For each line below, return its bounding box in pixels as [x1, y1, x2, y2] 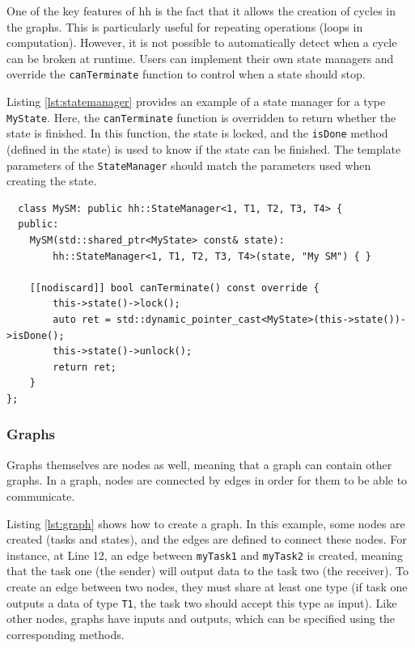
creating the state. [6, 172, 97, 189]
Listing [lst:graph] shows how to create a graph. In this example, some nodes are [6, 515, 405, 532]
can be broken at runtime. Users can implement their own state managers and [6, 49, 394, 66]
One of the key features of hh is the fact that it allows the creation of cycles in [6, 2, 396, 19]
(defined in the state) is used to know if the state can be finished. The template [6, 140, 401, 157]
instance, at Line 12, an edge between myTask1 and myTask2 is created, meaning [6, 546, 403, 563]
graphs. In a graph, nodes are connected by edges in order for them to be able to [6, 472, 408, 489]
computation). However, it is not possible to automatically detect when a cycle [6, 34, 397, 51]
